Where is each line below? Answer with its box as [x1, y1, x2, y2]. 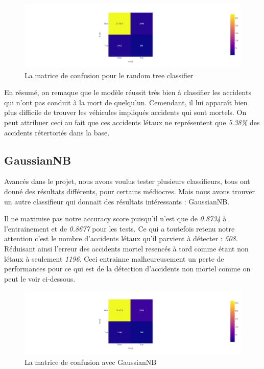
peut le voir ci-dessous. [4, 273, 76, 284]
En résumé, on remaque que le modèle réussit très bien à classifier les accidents [4, 87, 251, 98]
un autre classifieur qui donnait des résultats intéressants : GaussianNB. [4, 196, 230, 206]
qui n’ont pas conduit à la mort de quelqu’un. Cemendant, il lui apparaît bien [4, 97, 248, 107]
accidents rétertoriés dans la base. [4, 127, 110, 137]
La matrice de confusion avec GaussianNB [25, 356, 157, 367]
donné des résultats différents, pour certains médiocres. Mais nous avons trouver [4, 186, 255, 196]
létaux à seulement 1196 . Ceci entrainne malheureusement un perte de [4, 253, 224, 264]
